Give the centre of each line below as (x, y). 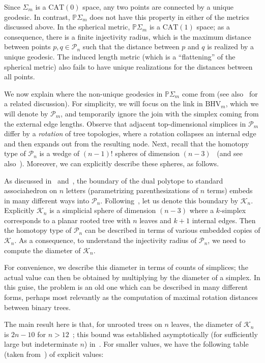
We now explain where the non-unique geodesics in (83, 93)
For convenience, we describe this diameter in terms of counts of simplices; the (126, 267)
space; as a (213, 27)
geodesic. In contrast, (37, 17)
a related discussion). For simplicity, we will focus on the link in (104, 103)
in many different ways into (47, 200)
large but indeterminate (41, 344)
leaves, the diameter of (206, 324)
